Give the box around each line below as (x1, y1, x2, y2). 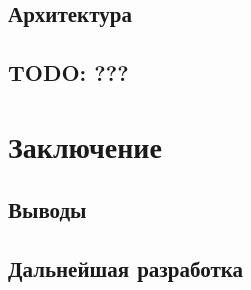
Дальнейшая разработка (8, 253, 244, 284)
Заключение (8, 125, 162, 166)
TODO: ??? (8, 57, 129, 88)
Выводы (8, 194, 87, 225)
